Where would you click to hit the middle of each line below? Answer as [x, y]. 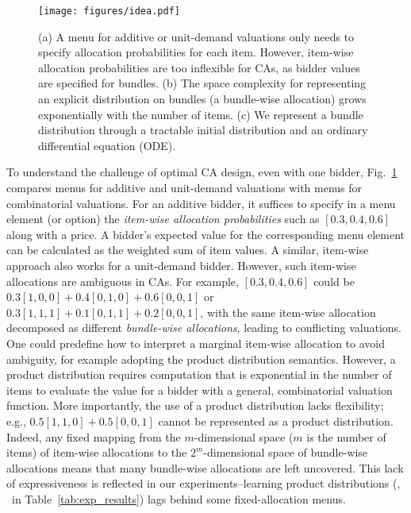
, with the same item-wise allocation [288, 312]
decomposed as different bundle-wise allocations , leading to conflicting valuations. [204, 328]
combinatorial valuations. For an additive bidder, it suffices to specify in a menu [201, 203]
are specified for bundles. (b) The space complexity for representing [202, 83]
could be [334, 281]
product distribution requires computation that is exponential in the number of [199, 374]
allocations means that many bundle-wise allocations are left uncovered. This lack [205, 467]
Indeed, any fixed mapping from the [94, 436]
